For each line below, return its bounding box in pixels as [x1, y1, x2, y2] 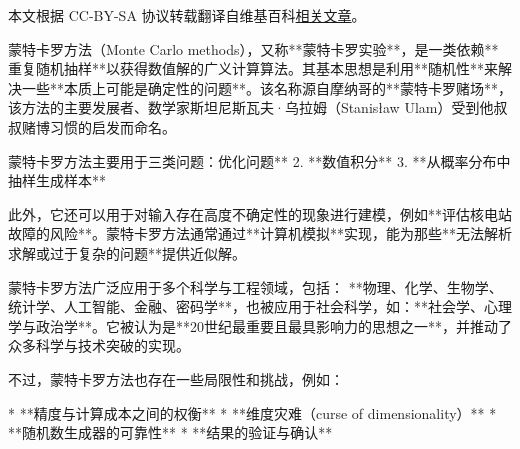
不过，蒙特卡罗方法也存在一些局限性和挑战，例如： [8, 368, 344, 389]
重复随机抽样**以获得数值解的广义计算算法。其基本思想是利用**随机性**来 [8, 58, 498, 79]
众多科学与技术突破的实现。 [8, 335, 190, 356]
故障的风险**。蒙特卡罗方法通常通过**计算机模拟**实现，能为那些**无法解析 [8, 223, 512, 244]
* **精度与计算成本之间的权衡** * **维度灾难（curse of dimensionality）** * [8, 402, 497, 423]
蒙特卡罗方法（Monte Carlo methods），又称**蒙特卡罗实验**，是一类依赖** [8, 38, 499, 59]
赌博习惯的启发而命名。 [21, 116, 176, 137]
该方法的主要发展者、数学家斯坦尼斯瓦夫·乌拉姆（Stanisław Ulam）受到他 [8, 97, 494, 118]
